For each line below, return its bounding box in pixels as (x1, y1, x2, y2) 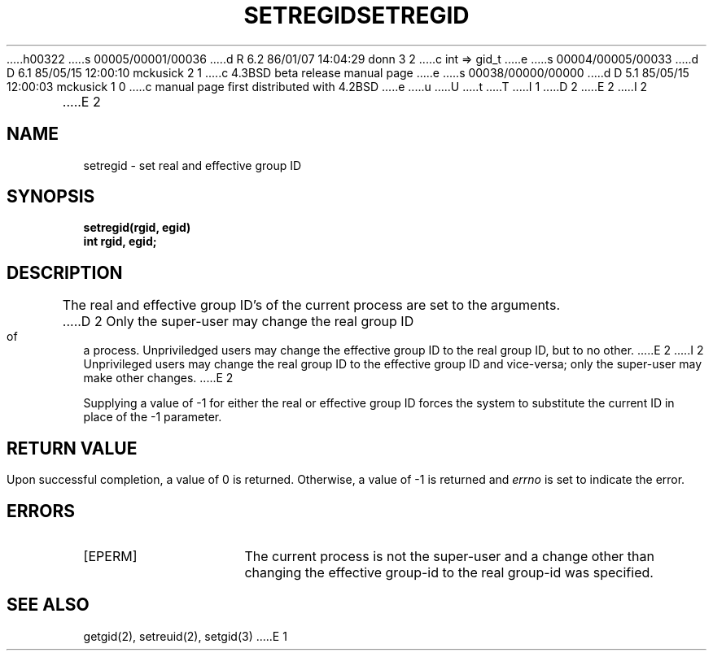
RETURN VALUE (7, 437, 138, 459)
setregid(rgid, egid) (83, 220, 191, 235)
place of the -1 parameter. (83, 410, 222, 424)
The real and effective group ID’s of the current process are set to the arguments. (62, 297, 560, 314)
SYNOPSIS (7, 186, 95, 207)
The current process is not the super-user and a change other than (244, 547, 654, 564)
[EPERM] (83, 547, 138, 564)
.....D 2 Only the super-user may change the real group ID (62, 313, 414, 330)
